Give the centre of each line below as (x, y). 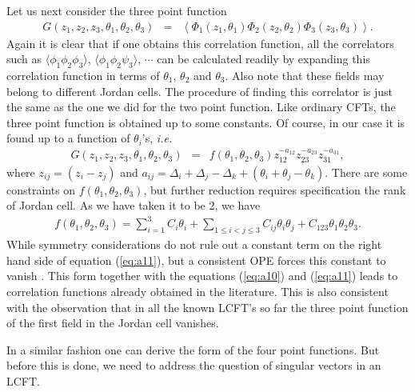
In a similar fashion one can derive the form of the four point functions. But (193, 349)
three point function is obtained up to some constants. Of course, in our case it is (206, 122)
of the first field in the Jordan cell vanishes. (113, 323)
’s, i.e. (157, 138)
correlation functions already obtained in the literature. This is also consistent (198, 291)
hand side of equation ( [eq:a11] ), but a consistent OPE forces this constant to (196, 260)
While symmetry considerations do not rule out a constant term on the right (194, 244)
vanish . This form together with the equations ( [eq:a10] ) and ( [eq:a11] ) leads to (202, 276)
